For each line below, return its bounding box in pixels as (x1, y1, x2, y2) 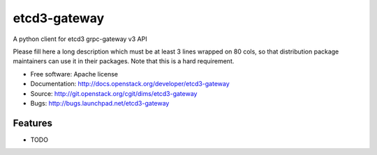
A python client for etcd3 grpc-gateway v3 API (13, 35, 147, 43)
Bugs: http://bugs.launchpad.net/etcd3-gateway (30, 99, 170, 107)
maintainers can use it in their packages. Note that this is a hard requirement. (13, 57, 235, 65)
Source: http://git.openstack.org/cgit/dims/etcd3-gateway (30, 89, 198, 97)
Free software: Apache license (30, 70, 119, 78)
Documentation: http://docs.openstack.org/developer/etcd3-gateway (30, 80, 230, 88)
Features (13, 117, 52, 129)
